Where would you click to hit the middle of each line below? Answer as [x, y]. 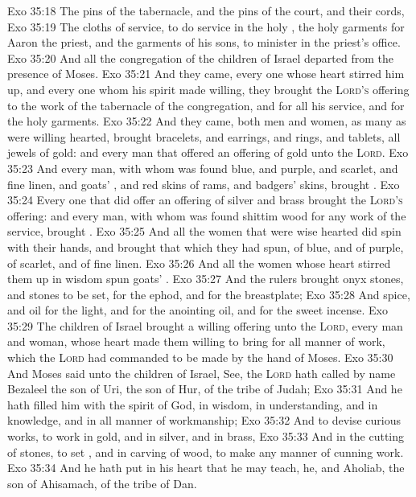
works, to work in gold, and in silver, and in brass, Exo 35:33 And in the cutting [206, 436]
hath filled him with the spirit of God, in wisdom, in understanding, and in [193, 404]
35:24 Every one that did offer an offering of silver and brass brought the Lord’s [205, 200]
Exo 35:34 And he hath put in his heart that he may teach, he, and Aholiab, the [206, 468]
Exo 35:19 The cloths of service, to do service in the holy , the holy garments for [206, 26]
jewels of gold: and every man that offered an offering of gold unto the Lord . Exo [208, 152]
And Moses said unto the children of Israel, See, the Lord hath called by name [202, 373]
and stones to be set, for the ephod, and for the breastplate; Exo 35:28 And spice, [209, 294]
